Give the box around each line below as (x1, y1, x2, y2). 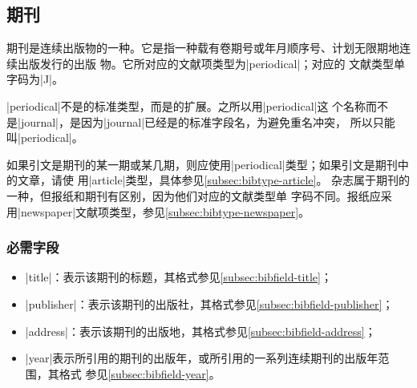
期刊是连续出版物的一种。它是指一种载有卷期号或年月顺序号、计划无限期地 (6, 39, 399, 56)
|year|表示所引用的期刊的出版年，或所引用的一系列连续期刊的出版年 (25, 350, 379, 366)
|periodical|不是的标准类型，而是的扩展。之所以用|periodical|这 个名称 (6, 97, 366, 114)
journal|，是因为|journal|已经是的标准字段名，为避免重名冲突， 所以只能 (20, 113, 395, 130)
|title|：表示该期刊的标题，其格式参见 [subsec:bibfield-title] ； (25, 269, 332, 285)
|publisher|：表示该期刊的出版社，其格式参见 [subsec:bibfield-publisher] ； (25, 295, 394, 312)
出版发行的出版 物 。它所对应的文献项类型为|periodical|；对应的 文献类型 (17, 55, 395, 71)
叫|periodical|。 (6, 129, 83, 146)
